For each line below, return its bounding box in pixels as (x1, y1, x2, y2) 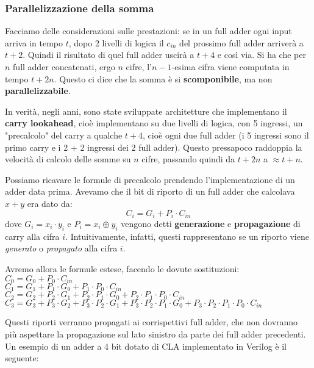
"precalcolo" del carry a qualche (5, 128, 123, 141)
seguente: (5, 352, 39, 364)
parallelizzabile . (5, 84, 71, 97)
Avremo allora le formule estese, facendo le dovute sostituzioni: (5, 262, 240, 275)
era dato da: (27, 197, 73, 209)
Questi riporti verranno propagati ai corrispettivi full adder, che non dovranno (5, 316, 298, 328)
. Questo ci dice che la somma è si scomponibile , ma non (54, 72, 273, 85)
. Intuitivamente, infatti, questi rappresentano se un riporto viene (65, 229, 309, 242)
